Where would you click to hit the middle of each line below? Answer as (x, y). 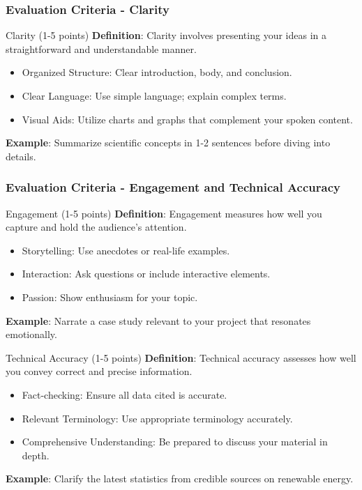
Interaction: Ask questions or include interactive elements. (146, 274)
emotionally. (31, 334)
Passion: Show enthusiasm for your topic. (110, 297)
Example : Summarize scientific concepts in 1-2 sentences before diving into (168, 143)
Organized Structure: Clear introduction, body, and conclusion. (157, 72)
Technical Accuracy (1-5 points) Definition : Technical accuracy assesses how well (181, 357)
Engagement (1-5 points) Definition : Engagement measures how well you (164, 213)
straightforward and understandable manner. (101, 48)
